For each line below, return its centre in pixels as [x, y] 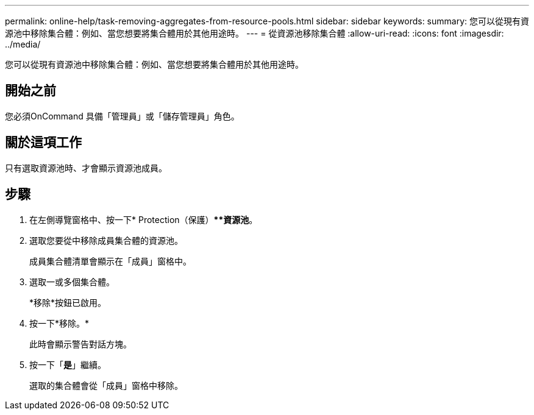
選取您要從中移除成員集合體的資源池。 [106, 240]
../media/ [23, 44]
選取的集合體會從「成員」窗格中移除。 [106, 385]
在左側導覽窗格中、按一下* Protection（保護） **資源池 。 [144, 219]
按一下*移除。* [59, 323]
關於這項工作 [43, 143]
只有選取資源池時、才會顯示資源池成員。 [86, 168]
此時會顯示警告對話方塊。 [80, 344]
